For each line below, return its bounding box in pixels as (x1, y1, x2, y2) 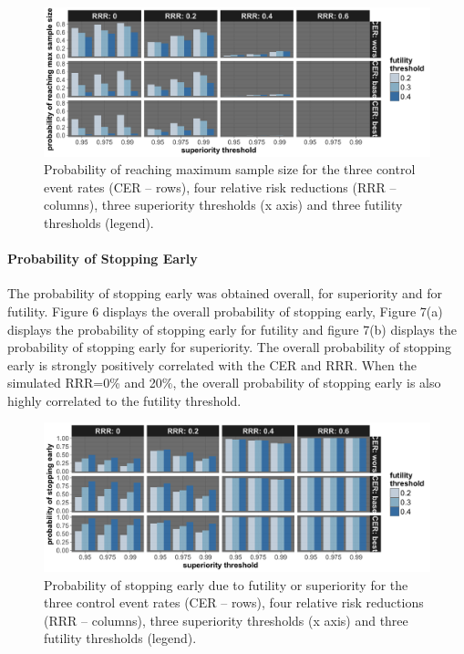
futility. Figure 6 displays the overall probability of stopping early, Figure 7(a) (7, 301, 443, 320)
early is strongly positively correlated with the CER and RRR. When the (7, 355, 417, 374)
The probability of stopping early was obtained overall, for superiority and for (7, 284, 442, 303)
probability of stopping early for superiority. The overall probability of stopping (7, 337, 452, 357)
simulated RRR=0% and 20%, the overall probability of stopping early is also (7, 373, 441, 392)
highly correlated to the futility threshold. (7, 390, 242, 410)
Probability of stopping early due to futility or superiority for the (44, 575, 408, 594)
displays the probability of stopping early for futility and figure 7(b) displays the (7, 319, 457, 338)
